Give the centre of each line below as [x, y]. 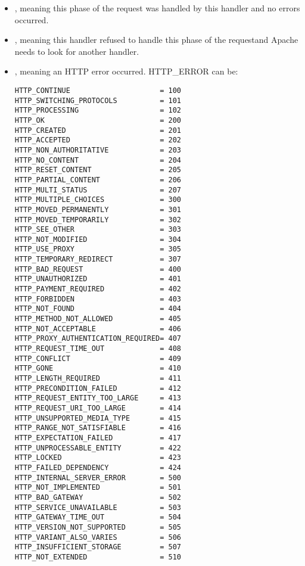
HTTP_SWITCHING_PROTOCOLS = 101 [98, 100]
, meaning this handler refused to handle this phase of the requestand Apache [156, 40]
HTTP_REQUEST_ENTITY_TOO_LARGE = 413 [98, 398]
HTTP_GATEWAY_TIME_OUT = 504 [98, 517]
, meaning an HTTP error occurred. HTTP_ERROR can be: [126, 71]
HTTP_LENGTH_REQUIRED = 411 [98, 378]
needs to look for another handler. [77, 51]
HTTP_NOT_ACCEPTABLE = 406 [98, 329]
